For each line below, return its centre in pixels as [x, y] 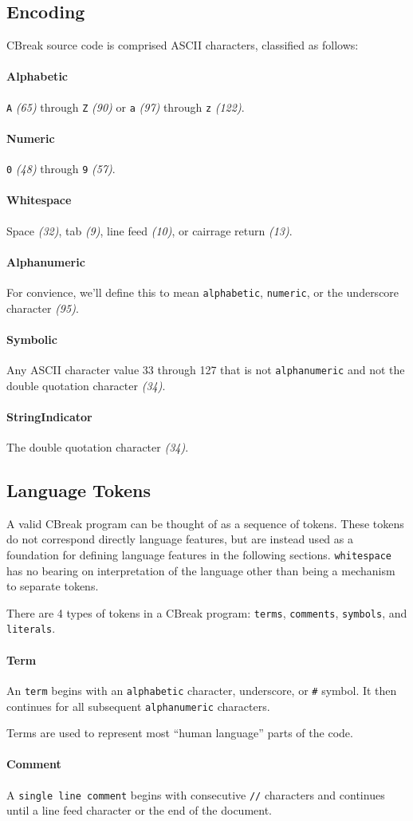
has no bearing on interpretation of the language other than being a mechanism [201, 570]
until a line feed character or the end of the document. [140, 810]
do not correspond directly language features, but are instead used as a [180, 539]
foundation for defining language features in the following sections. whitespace [199, 554]
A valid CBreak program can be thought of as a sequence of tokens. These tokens [205, 523]
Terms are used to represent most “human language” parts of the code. [180, 733]
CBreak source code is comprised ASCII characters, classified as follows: [183, 45]
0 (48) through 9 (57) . [61, 169]
